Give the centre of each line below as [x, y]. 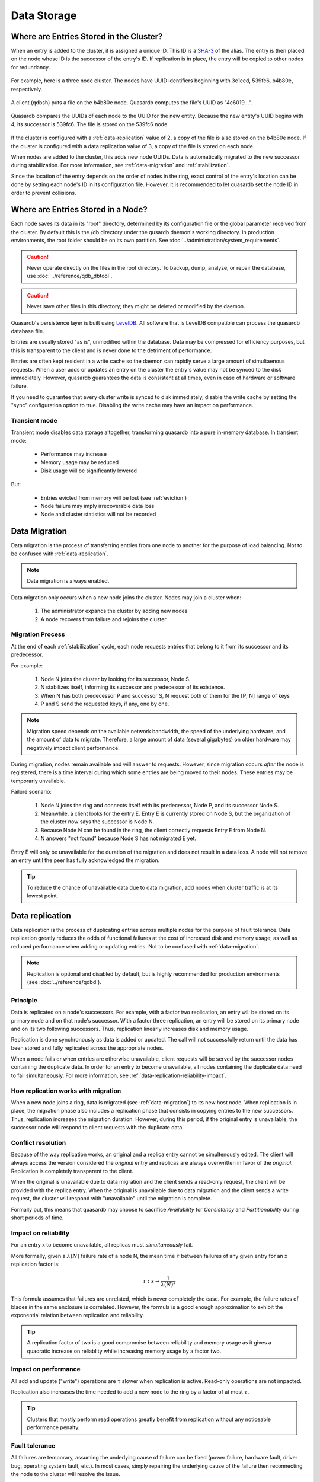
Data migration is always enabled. [68, 581]
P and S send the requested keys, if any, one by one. [105, 704]
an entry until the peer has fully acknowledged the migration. [85, 860]
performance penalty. [53, 1427]
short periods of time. [37, 1218]
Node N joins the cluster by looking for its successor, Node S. [116, 679]
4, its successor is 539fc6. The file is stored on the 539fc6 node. [90, 124]
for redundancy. [31, 67]
